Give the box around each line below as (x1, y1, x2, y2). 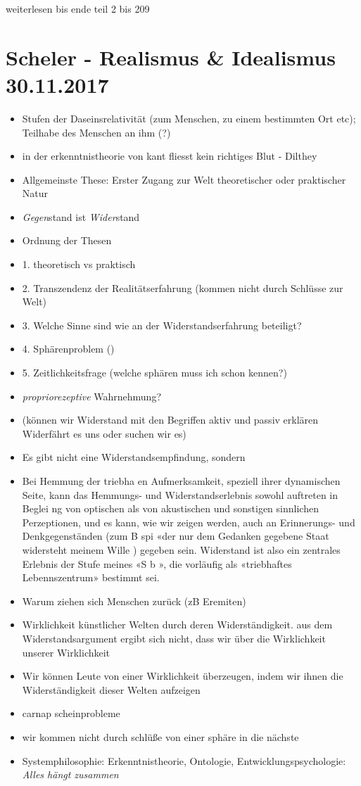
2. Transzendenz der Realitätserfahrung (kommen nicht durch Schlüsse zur (22, 280, 343, 295)
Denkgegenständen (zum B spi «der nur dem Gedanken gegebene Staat (22, 528, 329, 543)
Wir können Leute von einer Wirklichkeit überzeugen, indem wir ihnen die (22, 668, 343, 683)
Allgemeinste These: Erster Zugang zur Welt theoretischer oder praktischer (22, 172, 346, 186)
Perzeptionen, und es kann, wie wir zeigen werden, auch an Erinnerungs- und (22, 514, 355, 529)
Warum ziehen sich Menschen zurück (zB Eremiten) (22, 593, 246, 608)
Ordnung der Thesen (22, 233, 112, 248)
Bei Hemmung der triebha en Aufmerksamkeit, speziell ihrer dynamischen (22, 474, 341, 488)
